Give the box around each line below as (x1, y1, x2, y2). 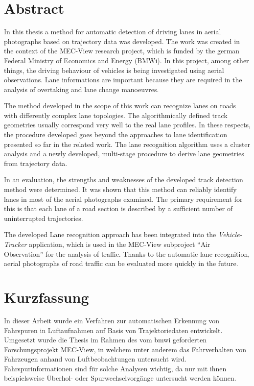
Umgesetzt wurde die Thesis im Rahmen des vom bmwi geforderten (4, 335, 207, 345)
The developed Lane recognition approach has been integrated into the (4, 229, 216, 240)
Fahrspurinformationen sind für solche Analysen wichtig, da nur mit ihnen (4, 363, 227, 373)
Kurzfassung (4, 287, 89, 307)
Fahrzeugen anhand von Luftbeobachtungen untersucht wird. (4, 354, 186, 364)
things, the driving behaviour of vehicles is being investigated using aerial (4, 65, 224, 75)
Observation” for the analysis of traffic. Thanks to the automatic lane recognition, (4, 248, 250, 259)
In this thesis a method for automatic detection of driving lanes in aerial (4, 26, 221, 37)
